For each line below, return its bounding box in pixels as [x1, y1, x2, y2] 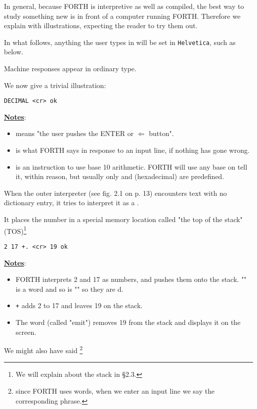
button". [149, 128, 174, 138]
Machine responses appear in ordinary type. [4, 63, 136, 74]
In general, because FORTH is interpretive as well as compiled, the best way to [4, 1, 244, 11]
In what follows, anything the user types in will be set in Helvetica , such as [4, 37, 236, 47]
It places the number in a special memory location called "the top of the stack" [4, 214, 243, 225]
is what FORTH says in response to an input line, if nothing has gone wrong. [15, 145, 250, 155]
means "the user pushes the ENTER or [15, 128, 134, 138]
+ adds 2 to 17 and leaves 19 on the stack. [15, 300, 143, 311]
